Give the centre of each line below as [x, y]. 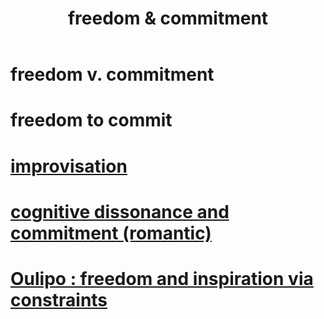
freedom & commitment [168, 18]
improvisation [69, 166]
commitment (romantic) [111, 233]
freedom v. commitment [112, 74]
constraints [59, 299]
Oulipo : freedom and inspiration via [162, 278]
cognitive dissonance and [120, 211]
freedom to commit [91, 120]
